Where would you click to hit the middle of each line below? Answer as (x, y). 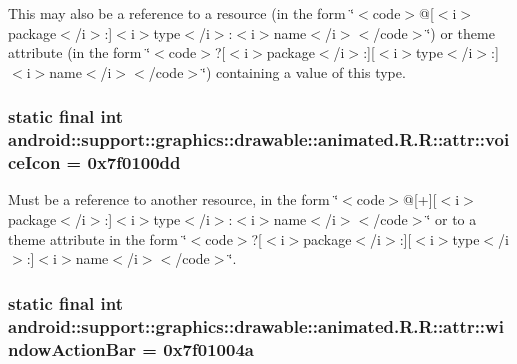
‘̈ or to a (451, 219)
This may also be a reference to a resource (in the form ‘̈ (181, 13)
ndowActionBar (72, 348)
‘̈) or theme (460, 32)
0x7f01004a (208, 348)
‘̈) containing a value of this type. (304, 71)
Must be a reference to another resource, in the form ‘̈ (173, 199)
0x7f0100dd (134, 162)
